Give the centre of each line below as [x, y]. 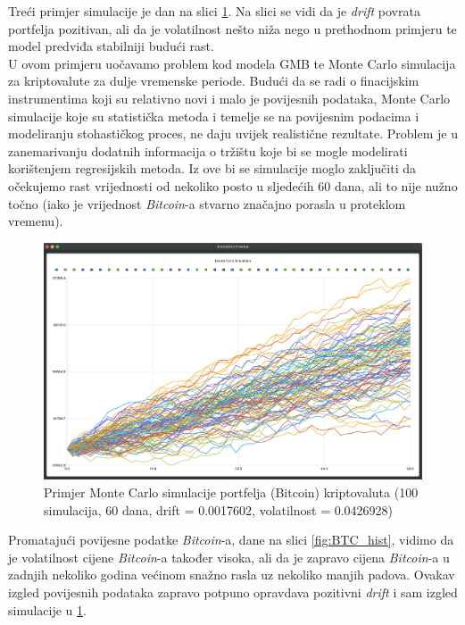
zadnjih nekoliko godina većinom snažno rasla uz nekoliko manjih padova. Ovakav [232, 575]
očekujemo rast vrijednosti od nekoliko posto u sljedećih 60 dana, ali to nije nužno [233, 185]
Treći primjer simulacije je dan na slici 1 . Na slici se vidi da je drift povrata [214, 11]
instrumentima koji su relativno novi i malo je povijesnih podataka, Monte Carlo [229, 98]
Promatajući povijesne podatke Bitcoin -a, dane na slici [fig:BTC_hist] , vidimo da [231, 540]
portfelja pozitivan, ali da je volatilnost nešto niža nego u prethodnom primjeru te [232, 28]
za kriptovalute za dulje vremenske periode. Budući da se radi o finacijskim [214, 81]
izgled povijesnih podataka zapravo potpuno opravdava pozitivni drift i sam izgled [233, 592]
